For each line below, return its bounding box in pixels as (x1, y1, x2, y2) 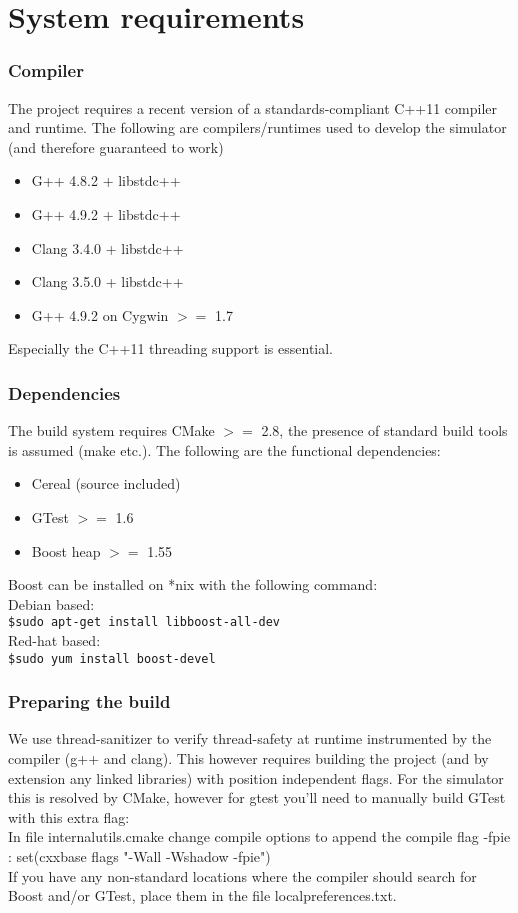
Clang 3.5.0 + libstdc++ (31, 271, 184, 292)
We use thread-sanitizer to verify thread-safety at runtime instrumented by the (8, 728, 492, 749)
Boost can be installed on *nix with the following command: (8, 574, 378, 595)
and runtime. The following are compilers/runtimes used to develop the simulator (8, 117, 507, 138)
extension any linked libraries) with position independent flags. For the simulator (8, 767, 504, 788)
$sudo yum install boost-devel (8, 651, 216, 666)
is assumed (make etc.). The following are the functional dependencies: (8, 439, 441, 460)
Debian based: (8, 593, 95, 614)
